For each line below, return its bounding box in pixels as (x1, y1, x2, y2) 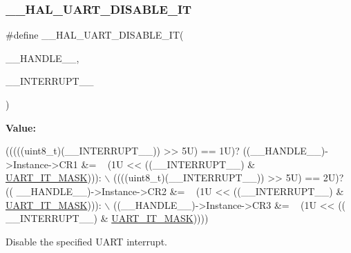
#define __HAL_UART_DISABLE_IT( (6, 28, 184, 42)
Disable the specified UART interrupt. (6, 234, 167, 248)
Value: (6, 120, 36, 134)
